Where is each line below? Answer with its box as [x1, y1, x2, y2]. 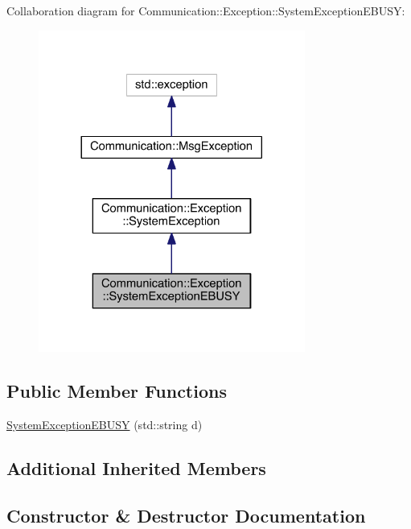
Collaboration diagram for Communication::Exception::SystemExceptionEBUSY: [6, 2, 405, 19]
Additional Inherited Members [6, 456, 266, 481]
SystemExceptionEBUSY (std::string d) [6, 416, 203, 433]
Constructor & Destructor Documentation [6, 502, 366, 527]
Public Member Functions [6, 378, 227, 403]
